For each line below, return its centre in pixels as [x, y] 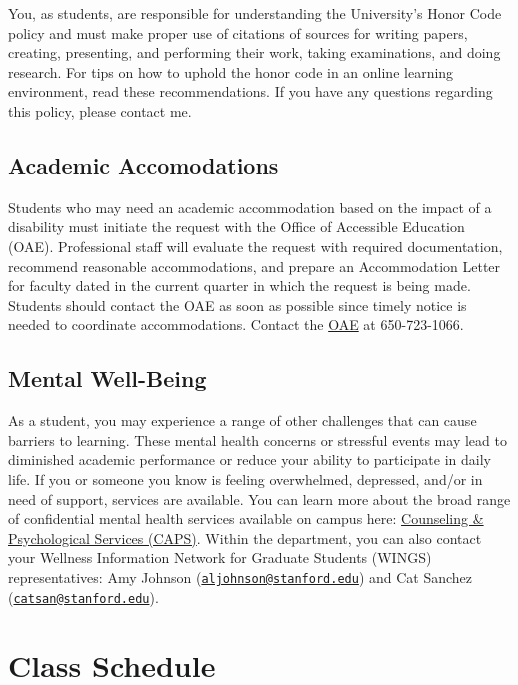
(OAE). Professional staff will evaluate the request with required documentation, [255, 245]
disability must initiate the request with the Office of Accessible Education [236, 226]
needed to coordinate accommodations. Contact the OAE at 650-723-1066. [236, 324]
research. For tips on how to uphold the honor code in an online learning [231, 71]
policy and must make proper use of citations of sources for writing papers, [238, 32]
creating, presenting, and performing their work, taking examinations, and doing [254, 52]
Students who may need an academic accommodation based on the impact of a [250, 206]
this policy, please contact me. [100, 110]
